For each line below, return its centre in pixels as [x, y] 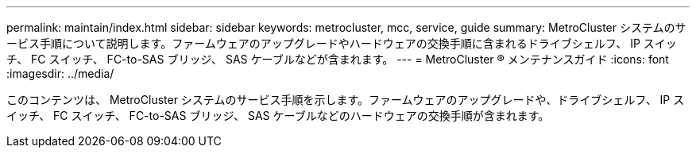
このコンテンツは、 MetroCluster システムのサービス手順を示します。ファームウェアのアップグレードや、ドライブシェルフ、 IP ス [346, 100]
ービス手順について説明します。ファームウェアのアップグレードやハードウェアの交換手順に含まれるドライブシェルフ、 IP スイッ [342, 43]
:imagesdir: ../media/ [60, 73]
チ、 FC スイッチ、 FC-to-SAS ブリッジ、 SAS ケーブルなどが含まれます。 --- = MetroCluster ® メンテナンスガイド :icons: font [338, 59]
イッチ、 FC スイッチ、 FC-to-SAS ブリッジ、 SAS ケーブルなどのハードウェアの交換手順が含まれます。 [278, 115]
